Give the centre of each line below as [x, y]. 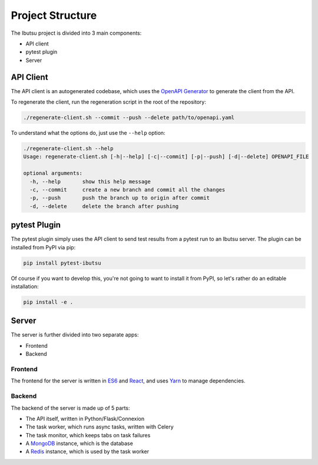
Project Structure [54, 15]
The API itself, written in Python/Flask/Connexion [85, 418]
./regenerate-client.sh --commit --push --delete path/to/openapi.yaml [129, 118]
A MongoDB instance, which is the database [79, 443]
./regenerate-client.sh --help [69, 148]
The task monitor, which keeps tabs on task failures [88, 435]
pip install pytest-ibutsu [62, 263]
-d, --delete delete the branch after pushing [104, 206]
